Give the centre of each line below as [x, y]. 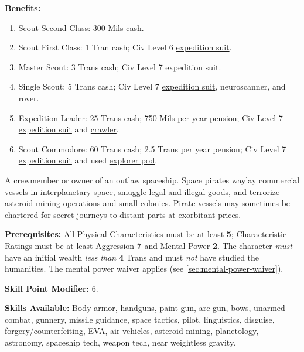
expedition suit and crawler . [69, 129]
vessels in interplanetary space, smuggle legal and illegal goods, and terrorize [142, 191]
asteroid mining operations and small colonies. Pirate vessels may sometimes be [148, 203]
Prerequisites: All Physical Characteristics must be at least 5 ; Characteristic [146, 234]
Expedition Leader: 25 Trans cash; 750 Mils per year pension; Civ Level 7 [151, 117]
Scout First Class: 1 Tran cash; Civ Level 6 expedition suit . [125, 47]
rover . [29, 98]
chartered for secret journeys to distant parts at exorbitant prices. [123, 214]
